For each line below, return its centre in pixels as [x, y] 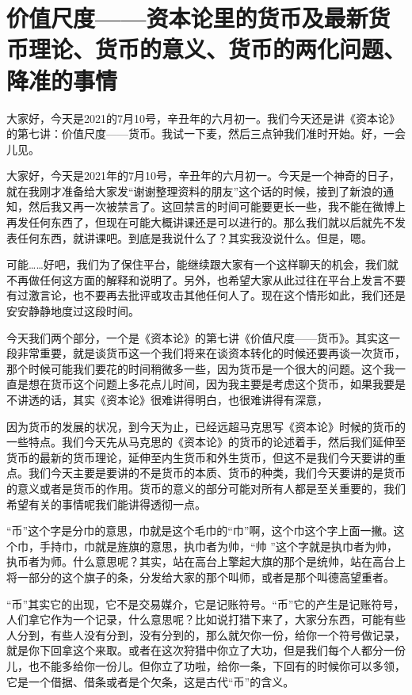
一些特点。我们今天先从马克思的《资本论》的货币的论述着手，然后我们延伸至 [206, 442]
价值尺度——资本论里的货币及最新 [187, 18]
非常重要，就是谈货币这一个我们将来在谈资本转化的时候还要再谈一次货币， [211, 353]
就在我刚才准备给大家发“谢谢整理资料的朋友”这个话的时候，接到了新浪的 [195, 191]
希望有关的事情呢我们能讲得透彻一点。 [106, 504]
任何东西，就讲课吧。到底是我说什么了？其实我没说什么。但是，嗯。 [195, 237]
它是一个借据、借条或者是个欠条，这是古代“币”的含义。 [151, 681]
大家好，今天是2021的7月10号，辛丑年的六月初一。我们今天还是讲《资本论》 [203, 118]
